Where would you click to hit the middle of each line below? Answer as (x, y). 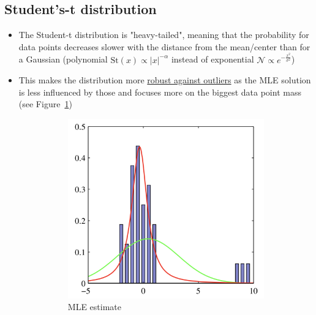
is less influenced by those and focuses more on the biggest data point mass (160, 92)
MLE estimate (94, 307)
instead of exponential (213, 59)
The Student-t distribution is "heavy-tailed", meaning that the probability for (164, 35)
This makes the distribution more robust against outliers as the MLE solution (165, 80)
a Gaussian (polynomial (63, 59)
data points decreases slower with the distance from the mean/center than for (164, 46)
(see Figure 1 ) (45, 104)
